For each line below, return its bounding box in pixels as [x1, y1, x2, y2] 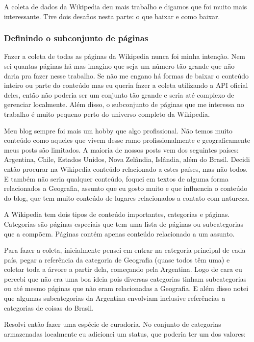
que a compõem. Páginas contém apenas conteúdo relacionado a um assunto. [4, 228, 235, 238]
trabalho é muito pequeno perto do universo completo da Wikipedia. [4, 108, 210, 119]
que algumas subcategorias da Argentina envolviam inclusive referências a [4, 293, 226, 303]
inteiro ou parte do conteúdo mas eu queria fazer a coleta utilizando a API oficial [4, 80, 248, 90]
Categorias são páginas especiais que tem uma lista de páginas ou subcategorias [4, 218, 243, 229]
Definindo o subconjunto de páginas [4, 32, 149, 44]
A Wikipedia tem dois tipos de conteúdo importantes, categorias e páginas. [4, 209, 230, 219]
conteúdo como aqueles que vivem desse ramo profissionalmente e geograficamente [4, 135, 251, 145]
